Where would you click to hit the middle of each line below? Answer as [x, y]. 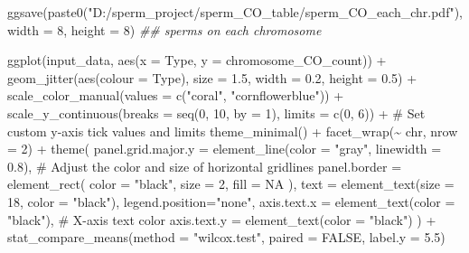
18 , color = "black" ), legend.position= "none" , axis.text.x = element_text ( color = [231, 201]
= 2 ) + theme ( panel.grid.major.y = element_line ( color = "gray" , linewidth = [225, 149]
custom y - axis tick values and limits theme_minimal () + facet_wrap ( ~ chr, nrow [233, 131]
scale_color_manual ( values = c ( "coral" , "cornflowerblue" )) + [176, 95]
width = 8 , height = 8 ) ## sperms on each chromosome [164, 29]
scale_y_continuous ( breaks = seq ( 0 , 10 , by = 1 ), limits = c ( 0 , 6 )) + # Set [216, 112]
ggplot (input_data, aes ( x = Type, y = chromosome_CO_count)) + [197, 60]
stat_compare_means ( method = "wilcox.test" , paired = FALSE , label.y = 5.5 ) [226, 237]
